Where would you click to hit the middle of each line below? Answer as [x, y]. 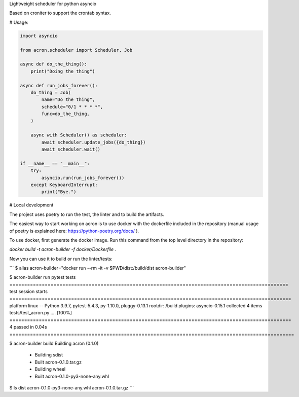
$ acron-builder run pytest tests [43, 277]
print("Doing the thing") [63, 71]
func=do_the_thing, [65, 114]
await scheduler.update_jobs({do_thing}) [94, 142]
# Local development [31, 205]
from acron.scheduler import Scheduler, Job [76, 50]
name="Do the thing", [68, 100]
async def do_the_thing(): [53, 64]
